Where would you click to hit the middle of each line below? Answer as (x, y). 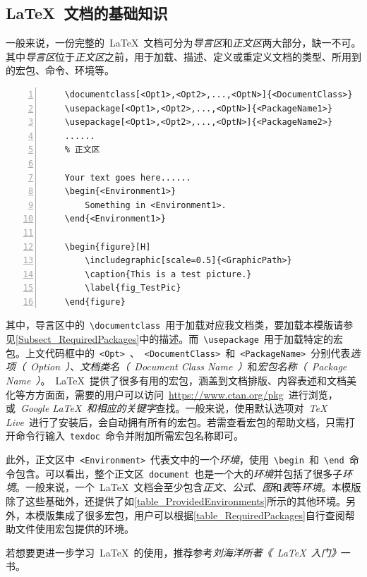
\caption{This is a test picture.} (168, 274)
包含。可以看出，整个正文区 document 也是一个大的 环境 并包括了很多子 (179, 473)
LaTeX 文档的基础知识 (87, 13)
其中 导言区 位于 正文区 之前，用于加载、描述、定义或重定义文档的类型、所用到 (183, 56)
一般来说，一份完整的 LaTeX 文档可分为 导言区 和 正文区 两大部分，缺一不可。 (183, 43)
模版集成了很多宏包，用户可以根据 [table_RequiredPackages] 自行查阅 (190, 515)
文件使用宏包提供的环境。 (74, 529)
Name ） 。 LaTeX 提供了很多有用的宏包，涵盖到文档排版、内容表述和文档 (176, 381)
